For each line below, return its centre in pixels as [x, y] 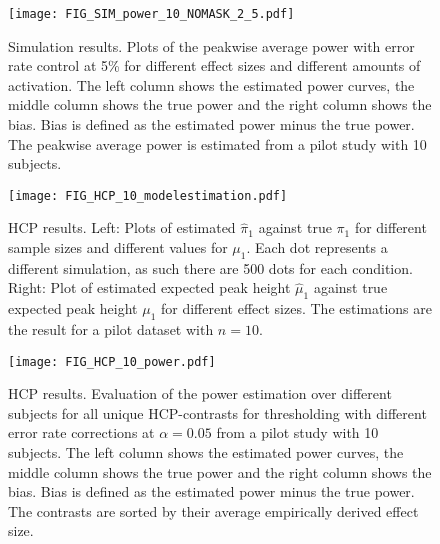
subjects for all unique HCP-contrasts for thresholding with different [217, 412]
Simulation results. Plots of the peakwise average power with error [211, 45]
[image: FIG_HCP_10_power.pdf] [112, 361]
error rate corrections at [81, 432]
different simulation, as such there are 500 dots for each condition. [210, 267]
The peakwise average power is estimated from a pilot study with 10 [217, 143]
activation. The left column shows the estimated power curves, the [211, 84]
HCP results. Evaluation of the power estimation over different [200, 393]
